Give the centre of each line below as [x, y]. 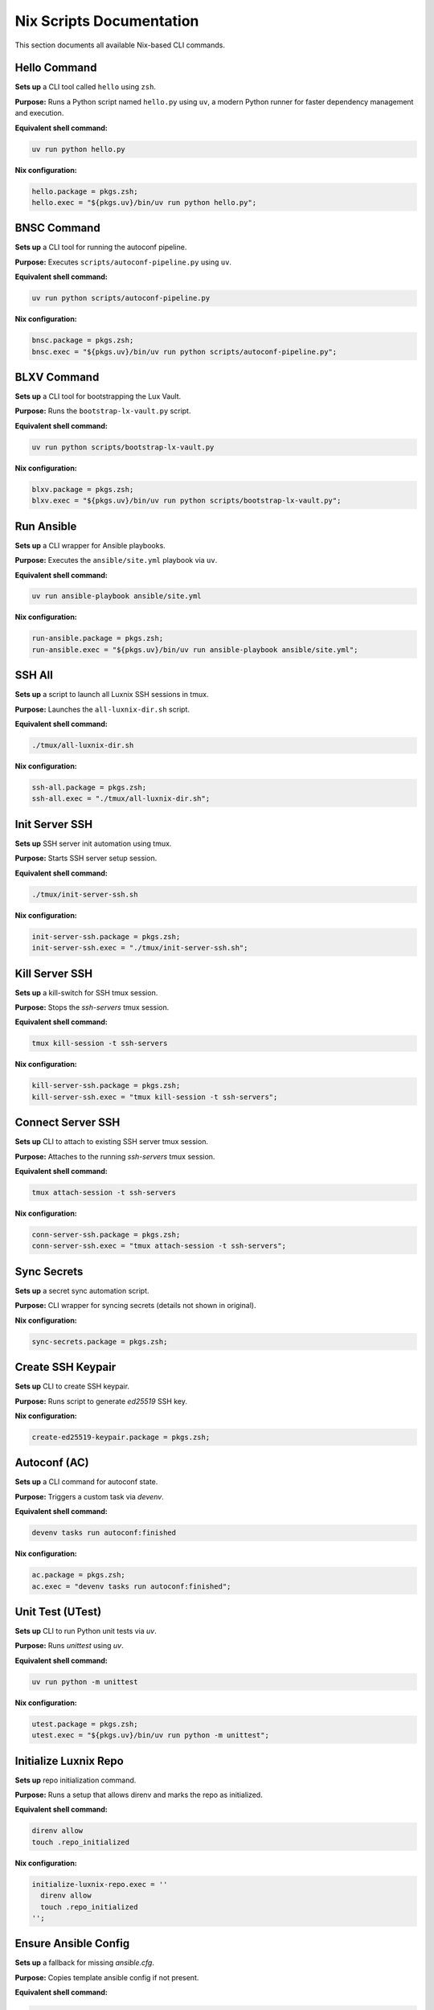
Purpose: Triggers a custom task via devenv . [89, 1496]
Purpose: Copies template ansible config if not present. [107, 1977]
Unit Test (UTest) [58, 1612]
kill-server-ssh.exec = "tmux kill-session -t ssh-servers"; [155, 1097]
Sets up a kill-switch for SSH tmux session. [86, 992]
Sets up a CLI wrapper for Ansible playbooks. [90, 545]
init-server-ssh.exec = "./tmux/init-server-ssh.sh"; [140, 948]
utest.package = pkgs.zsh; [85, 1724]
